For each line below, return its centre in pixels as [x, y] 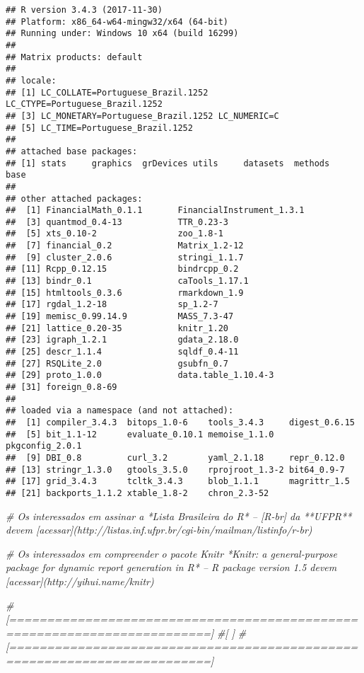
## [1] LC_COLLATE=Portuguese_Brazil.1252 [107, 92]
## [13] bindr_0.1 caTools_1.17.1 [127, 281]
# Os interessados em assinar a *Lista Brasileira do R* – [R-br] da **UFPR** [179, 516]
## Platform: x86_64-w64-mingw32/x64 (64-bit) [117, 22]
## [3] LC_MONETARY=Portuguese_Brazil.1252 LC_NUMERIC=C [142, 116]
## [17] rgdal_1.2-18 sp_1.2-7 [112, 305]
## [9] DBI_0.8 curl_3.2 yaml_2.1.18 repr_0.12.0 [175, 458]
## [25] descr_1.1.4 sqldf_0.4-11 [122, 352]
